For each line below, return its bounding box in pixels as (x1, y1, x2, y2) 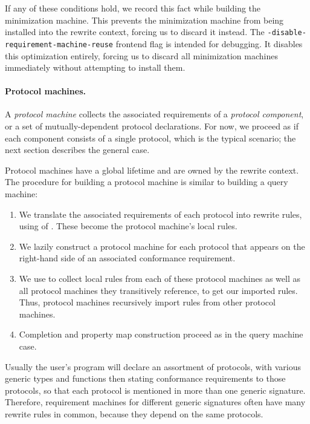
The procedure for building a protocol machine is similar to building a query (5, 175, 288, 188)
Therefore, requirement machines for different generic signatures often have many (5, 396, 306, 408)
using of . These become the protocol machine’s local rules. (19, 220, 237, 232)
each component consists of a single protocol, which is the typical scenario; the (5, 131, 296, 144)
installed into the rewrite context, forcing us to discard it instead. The (5, 25, 265, 38)
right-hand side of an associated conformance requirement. (19, 252, 236, 264)
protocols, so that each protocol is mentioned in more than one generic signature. (5, 383, 306, 396)
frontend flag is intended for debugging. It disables (115, 37, 303, 50)
